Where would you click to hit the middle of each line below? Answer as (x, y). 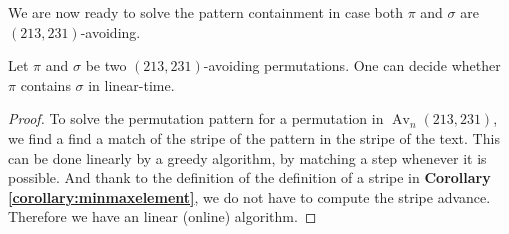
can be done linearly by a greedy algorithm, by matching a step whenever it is (247, 157)
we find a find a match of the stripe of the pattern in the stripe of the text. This (254, 137)
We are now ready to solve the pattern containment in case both (205, 12)
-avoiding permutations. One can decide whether (352, 65)
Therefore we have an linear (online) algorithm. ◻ (162, 216)
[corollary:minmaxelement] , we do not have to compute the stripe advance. (249, 196)
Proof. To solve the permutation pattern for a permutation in (196, 118)
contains (45, 84)
